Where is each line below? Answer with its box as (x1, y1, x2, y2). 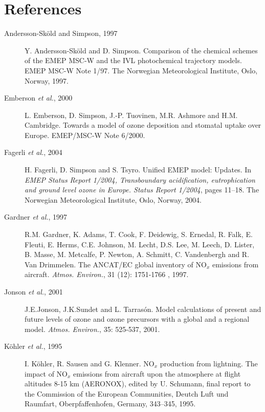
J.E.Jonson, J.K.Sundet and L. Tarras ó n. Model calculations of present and (25, 303, 261, 314)
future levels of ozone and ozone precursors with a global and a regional (25, 313, 250, 324)
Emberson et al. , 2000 (4, 92, 73, 103)
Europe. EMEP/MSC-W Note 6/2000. (25, 129, 145, 140)
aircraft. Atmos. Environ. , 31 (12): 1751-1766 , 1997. (25, 269, 189, 280)
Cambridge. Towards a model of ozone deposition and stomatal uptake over (25, 120, 261, 130)
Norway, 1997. (25, 75, 69, 86)
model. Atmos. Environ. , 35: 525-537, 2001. (25, 323, 160, 334)
